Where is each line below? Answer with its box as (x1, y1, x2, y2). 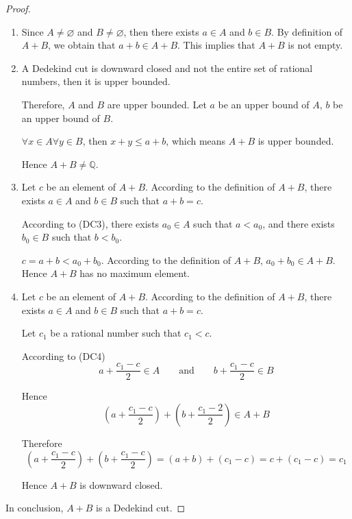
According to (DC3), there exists (21, 216, 160, 230)
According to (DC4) (21, 348, 105, 363)
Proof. (5, 1, 31, 15)
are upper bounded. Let (107, 97, 207, 111)
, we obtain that (48, 38, 116, 52)
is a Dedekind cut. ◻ (96, 500, 186, 515)
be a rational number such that (50, 326, 181, 340)
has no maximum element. (79, 266, 190, 280)
